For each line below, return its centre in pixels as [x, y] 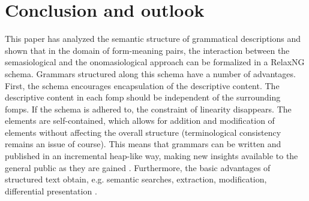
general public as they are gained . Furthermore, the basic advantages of [138, 167]
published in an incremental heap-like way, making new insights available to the [151, 156]
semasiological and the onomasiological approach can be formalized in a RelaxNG [155, 62]
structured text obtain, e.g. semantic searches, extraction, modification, [136, 179]
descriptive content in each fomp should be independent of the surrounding [143, 97]
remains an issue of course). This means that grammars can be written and [143, 144]
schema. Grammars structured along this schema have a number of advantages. [150, 73]
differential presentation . [51, 191]
